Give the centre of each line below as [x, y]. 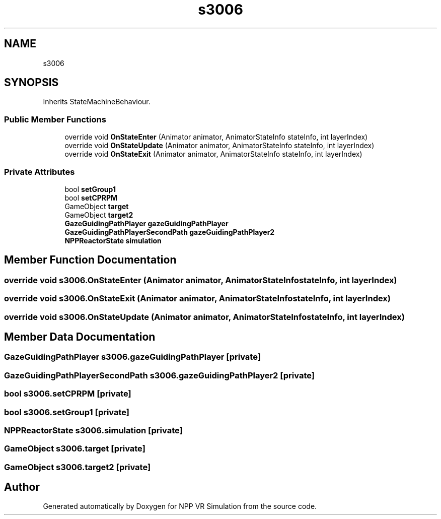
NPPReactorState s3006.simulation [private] [93, 430]
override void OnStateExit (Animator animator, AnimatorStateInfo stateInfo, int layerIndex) [213, 154]
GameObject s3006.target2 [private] [78, 467]
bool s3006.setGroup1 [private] [67, 412]
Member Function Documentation [90, 260]
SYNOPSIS [31, 83]
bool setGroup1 [90, 189]
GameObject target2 [99, 215]
